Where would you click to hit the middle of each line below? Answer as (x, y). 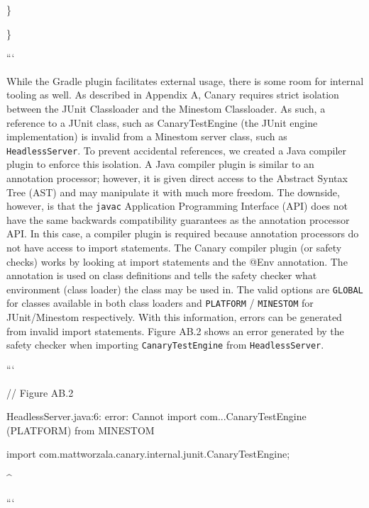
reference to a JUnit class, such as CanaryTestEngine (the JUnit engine (162, 122)
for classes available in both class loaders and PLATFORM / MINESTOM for (160, 303)
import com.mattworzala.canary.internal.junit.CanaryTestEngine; (148, 454)
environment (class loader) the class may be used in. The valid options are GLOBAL (185, 289)
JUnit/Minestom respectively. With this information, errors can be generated (174, 317)
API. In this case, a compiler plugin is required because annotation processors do (183, 233)
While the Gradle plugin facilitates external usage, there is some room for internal (185, 80)
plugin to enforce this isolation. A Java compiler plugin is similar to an (160, 164)
